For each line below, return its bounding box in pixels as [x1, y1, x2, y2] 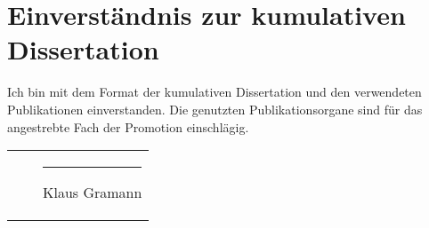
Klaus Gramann [43, 182, 142, 203]
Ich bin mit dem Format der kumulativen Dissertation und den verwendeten [7, 83, 422, 101]
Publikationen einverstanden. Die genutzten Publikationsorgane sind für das [7, 99, 423, 118]
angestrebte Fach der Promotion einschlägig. [7, 117, 249, 136]
